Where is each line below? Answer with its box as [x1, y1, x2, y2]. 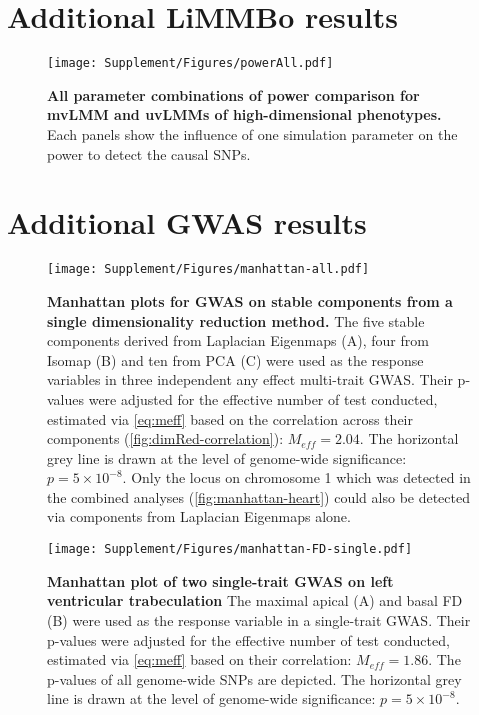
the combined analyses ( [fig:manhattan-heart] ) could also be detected [47, 486, 471, 507]
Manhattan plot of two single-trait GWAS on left [47, 570, 394, 591]
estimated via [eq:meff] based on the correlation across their [47, 408, 414, 429]
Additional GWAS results [7, 202, 367, 243]
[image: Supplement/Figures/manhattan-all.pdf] [47, 262, 370, 277]
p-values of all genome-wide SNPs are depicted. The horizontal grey [47, 668, 462, 689]
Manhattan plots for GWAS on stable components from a [47, 290, 453, 311]
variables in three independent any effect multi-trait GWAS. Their [47, 369, 453, 390]
